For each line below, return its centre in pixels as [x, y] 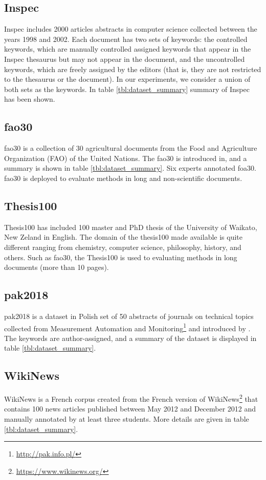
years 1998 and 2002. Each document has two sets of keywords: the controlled [126, 39]
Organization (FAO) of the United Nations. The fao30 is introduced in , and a [126, 158]
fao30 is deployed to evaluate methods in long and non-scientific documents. [123, 178]
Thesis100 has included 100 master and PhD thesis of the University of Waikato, [131, 227]
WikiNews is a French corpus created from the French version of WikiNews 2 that [131, 398]
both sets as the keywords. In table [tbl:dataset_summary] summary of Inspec [127, 89]
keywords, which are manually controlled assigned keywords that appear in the [128, 49]
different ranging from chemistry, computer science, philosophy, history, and [123, 247]
